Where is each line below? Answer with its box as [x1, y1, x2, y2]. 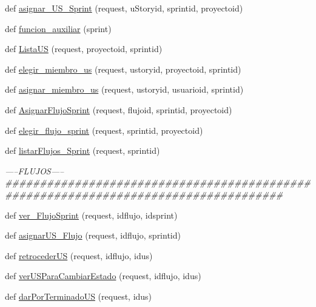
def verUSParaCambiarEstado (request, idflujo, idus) [5, 269, 201, 282]
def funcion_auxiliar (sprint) [5, 22, 112, 35]
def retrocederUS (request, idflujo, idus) [5, 249, 153, 262]
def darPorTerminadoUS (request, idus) [5, 289, 152, 302]
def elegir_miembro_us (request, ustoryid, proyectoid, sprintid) [5, 62, 241, 75]
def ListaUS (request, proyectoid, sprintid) [5, 42, 163, 55]
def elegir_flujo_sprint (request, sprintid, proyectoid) [5, 124, 203, 136]
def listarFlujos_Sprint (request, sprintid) [5, 144, 160, 157]
